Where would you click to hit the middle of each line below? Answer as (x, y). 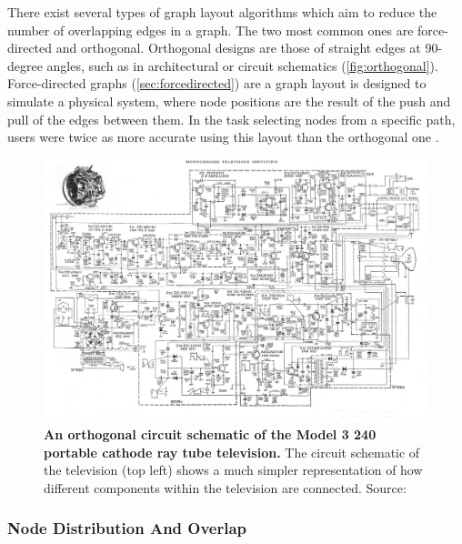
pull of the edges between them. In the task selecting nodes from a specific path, (231, 119)
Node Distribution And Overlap (127, 528)
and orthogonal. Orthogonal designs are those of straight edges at (238, 48)
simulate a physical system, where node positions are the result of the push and (229, 101)
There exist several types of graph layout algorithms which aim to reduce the (222, 12)
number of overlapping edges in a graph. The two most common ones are (211, 30)
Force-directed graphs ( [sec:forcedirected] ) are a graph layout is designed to (217, 83)
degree (25, 65)
